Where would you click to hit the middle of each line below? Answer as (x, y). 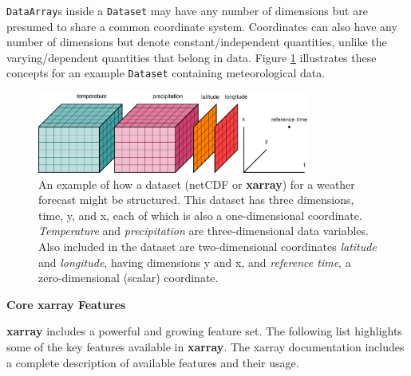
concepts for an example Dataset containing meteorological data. (166, 73)
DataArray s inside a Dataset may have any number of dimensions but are (187, 10)
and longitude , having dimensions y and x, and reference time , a (195, 262)
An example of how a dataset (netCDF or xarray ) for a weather (197, 184)
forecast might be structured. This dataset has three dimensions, (196, 200)
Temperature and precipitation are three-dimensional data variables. (204, 231)
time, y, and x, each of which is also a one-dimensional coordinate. (200, 215)
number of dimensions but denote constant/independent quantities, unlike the (197, 42)
